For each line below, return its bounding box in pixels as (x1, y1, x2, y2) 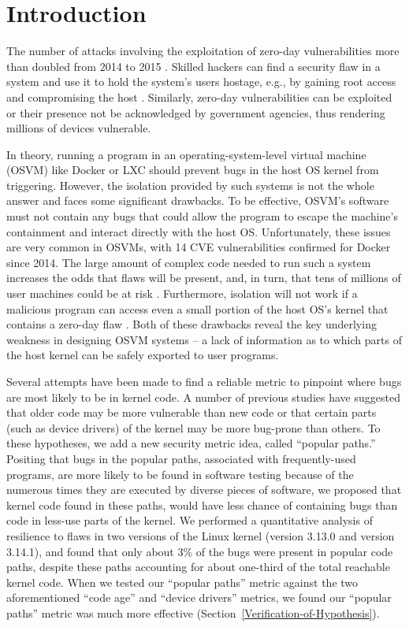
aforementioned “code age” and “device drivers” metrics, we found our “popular (6, 589, 392, 606)
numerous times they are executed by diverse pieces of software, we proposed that (6, 481, 402, 498)
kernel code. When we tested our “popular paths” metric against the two (6, 573, 359, 590)
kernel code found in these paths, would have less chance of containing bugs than (6, 496, 398, 513)
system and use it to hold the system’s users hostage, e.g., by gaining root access (6, 73, 396, 90)
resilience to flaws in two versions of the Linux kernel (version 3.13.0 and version (6, 527, 395, 544)
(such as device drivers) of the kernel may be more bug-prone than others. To (6, 419, 381, 436)
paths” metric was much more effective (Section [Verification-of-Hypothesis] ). (6, 604, 380, 621)
